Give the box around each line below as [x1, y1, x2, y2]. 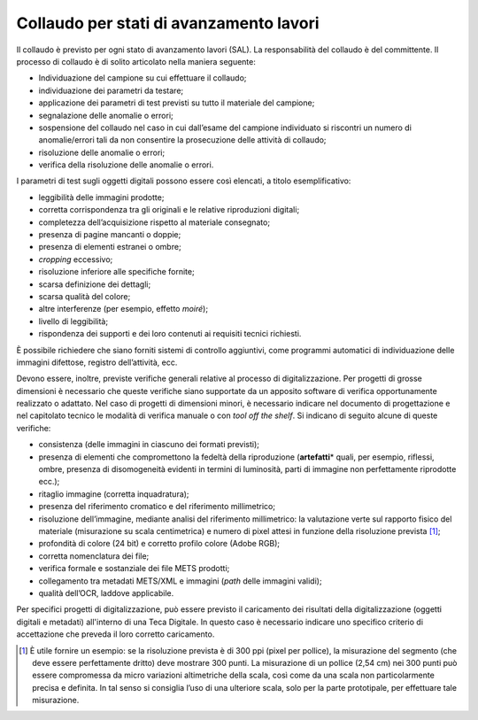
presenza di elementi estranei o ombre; [38, 242, 181, 252]
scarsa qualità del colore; [38, 290, 131, 301]
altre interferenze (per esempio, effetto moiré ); [38, 304, 208, 314]
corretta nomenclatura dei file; [38, 550, 150, 561]
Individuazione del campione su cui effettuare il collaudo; [38, 73, 247, 83]
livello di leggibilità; [38, 315, 109, 327]
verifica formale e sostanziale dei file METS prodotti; [38, 563, 230, 574]
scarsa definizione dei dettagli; [38, 279, 151, 290]
